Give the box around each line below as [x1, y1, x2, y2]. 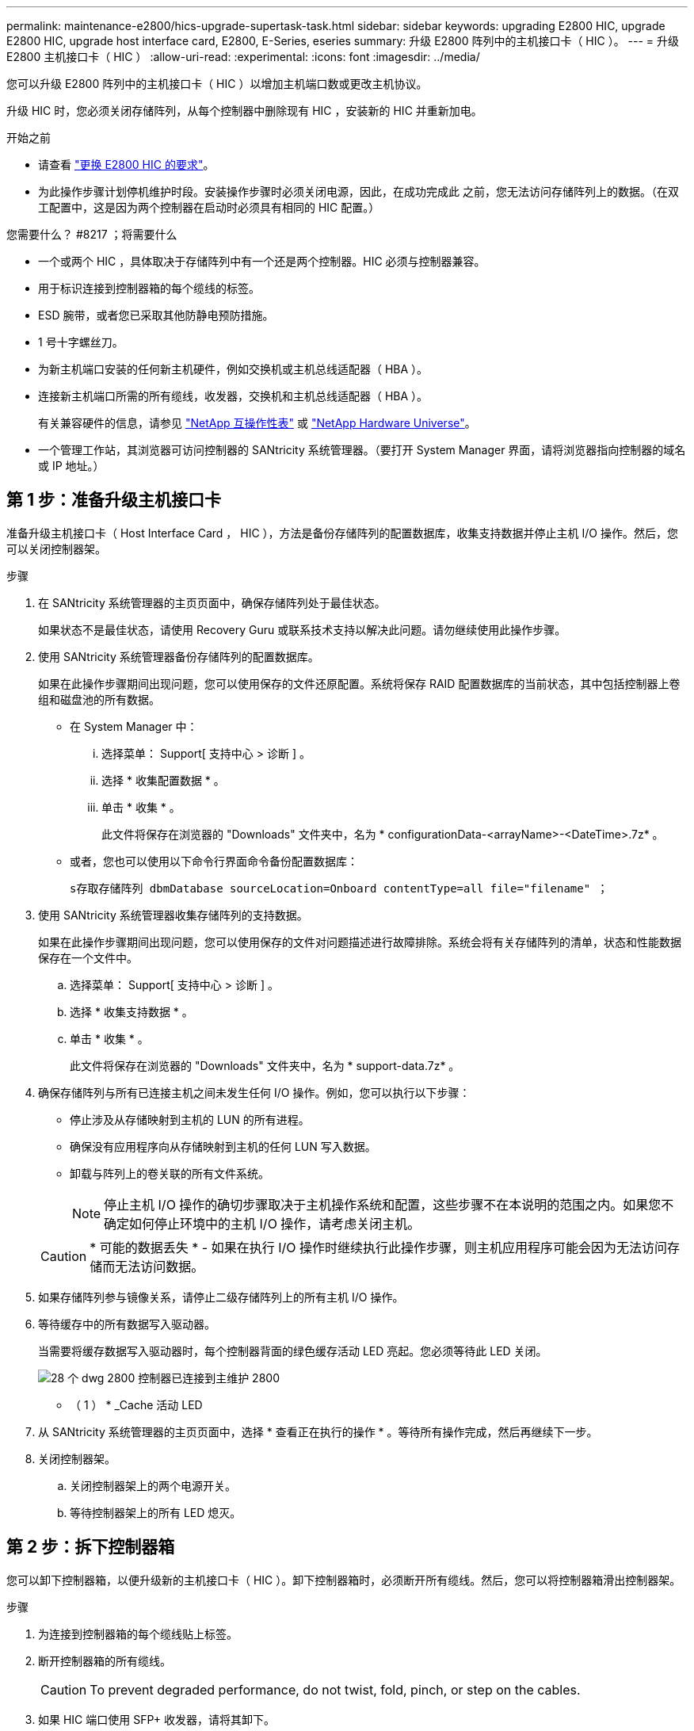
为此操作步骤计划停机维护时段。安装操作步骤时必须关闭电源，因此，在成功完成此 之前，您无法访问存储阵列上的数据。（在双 [38, 185, 679, 198]
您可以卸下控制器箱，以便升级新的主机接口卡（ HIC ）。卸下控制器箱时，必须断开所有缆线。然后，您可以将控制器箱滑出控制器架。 [6, 1572, 681, 1587]
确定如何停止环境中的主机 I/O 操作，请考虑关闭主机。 [104, 1215, 421, 1232]
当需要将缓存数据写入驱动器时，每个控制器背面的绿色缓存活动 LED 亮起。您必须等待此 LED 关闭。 [38, 1343, 547, 1358]
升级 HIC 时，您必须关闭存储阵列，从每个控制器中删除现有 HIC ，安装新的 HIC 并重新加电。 [6, 104, 482, 117]
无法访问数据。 [115, 1258, 204, 1274]
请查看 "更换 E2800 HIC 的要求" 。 [38, 158, 215, 171]
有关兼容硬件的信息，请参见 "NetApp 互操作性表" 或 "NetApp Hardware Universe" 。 [38, 416, 476, 430]
